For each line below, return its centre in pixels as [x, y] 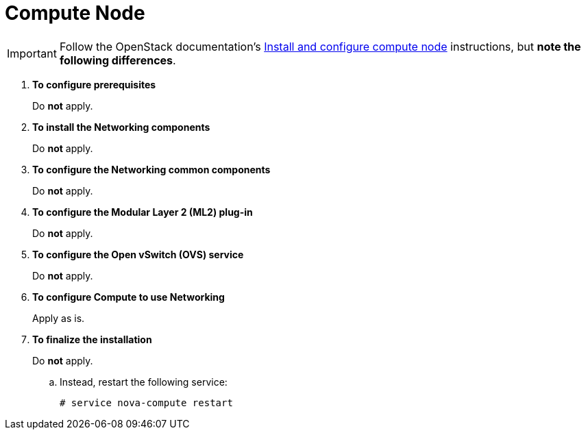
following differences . [118, 60]
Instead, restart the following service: [144, 382]
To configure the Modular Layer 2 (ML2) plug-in [143, 212]
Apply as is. [59, 318]
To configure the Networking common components [151, 169]
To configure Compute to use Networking [129, 297]
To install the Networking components [121, 127]
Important [32, 53]
